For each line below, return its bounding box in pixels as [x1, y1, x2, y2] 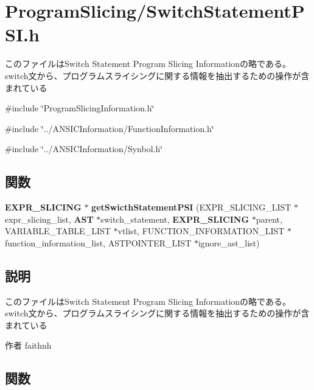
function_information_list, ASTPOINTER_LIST [5, 236, 192, 249]
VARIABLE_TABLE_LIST [5, 225, 111, 237]
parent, [256, 212, 282, 225]
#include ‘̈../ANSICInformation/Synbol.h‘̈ [5, 142, 163, 155]
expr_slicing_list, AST [5, 212, 94, 225]
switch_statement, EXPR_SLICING [100, 212, 249, 225]
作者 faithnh [5, 339, 52, 352]
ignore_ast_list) [198, 236, 260, 249]
